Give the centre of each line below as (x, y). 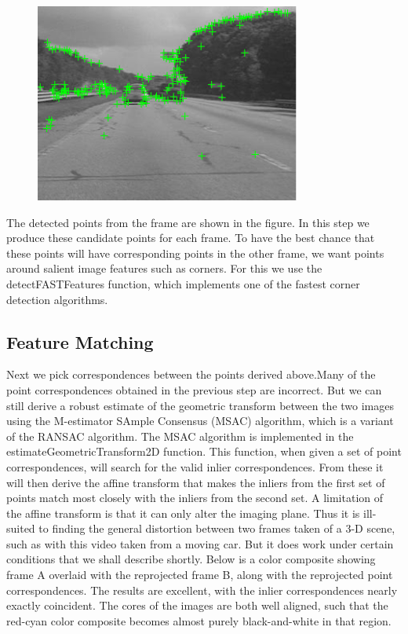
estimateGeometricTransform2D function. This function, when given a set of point (204, 451)
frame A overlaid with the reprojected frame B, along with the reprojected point (200, 575)
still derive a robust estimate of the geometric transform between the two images (200, 405)
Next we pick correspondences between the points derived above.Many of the (191, 374)
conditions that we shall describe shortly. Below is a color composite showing (191, 559)
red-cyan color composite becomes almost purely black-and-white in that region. (199, 620)
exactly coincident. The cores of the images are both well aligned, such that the (197, 605)
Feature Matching (80, 341)
